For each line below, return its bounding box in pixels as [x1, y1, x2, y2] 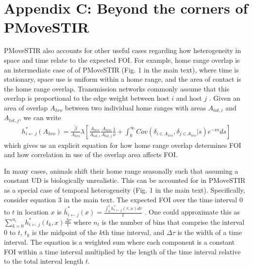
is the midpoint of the [32, 227, 97, 237]
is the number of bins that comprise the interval [101, 216, 245, 227]
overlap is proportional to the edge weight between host [4, 93, 169, 103]
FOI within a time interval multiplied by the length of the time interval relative [4, 246, 241, 256]
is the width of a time [177, 227, 242, 237]
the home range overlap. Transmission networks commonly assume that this [4, 83, 230, 93]
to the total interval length [4, 256, 84, 266]
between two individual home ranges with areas [65, 102, 206, 112]
